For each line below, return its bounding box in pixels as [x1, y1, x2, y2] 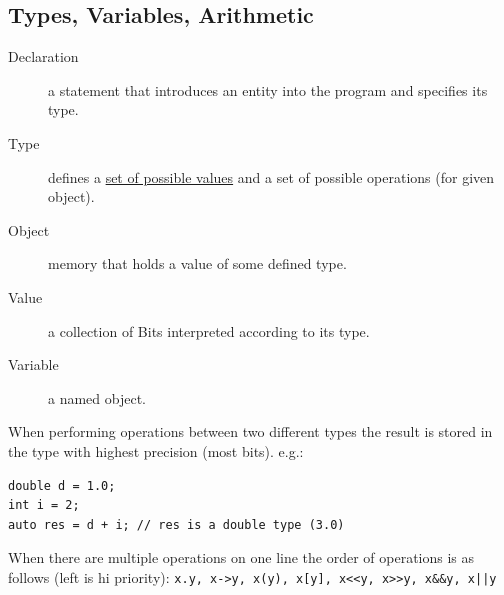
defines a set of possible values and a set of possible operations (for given [48, 166, 495, 187]
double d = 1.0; [8, 478, 116, 493]
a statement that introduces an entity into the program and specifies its [48, 79, 488, 100]
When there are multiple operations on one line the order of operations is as [8, 547, 475, 568]
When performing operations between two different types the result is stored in [8, 421, 493, 442]
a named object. [48, 387, 146, 408]
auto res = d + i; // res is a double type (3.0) [8, 517, 345, 532]
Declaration [8, 46, 79, 67]
